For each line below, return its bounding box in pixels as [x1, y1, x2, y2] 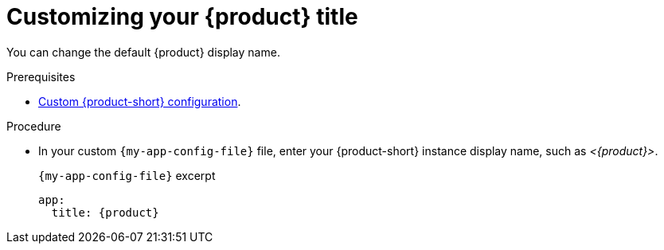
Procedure [6, 119, 61, 133]
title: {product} [51, 205, 159, 219]
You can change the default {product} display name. [6, 45, 280, 59]
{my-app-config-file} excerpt [38, 168, 216, 182]
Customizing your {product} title [6, 3, 358, 30]
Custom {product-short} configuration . [38, 94, 241, 108]
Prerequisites [6, 69, 76, 84]
